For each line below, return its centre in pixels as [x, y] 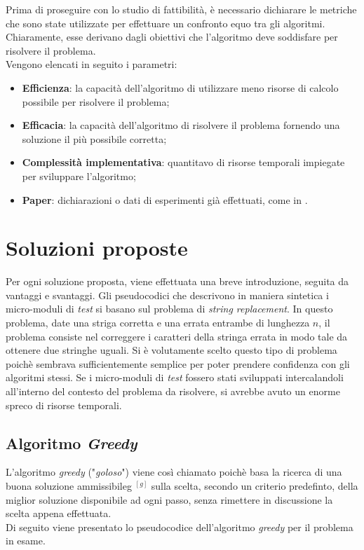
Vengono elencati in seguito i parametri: [92, 64]
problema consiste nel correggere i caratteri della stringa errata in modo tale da [177, 336]
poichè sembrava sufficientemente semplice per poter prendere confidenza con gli [178, 363]
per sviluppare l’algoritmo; [79, 176]
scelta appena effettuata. [59, 513]
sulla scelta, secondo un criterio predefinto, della [255, 485]
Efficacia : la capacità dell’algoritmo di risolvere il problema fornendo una [181, 125]
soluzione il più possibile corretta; [94, 138]
